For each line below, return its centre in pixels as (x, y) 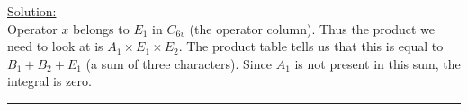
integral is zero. (49, 81)
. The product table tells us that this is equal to (311, 46)
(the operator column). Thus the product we (312, 28)
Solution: (32, 11)
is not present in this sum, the (378, 63)
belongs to (101, 28)
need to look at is (55, 46)
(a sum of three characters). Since (179, 63)
